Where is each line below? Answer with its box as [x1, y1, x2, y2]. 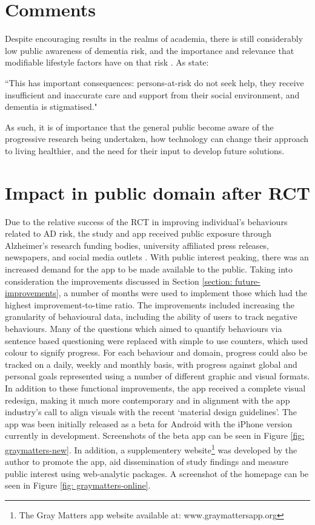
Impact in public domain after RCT [5, 180, 310, 205]
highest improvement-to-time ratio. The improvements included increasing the [5, 298, 294, 311]
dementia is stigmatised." [5, 100, 98, 113]
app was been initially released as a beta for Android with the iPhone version [5, 417, 293, 430]
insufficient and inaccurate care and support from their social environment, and [5, 88, 300, 101]
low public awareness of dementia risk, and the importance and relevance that [5, 44, 294, 56]
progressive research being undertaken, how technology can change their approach [5, 132, 309, 145]
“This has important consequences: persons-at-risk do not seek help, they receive [5, 76, 304, 89]
